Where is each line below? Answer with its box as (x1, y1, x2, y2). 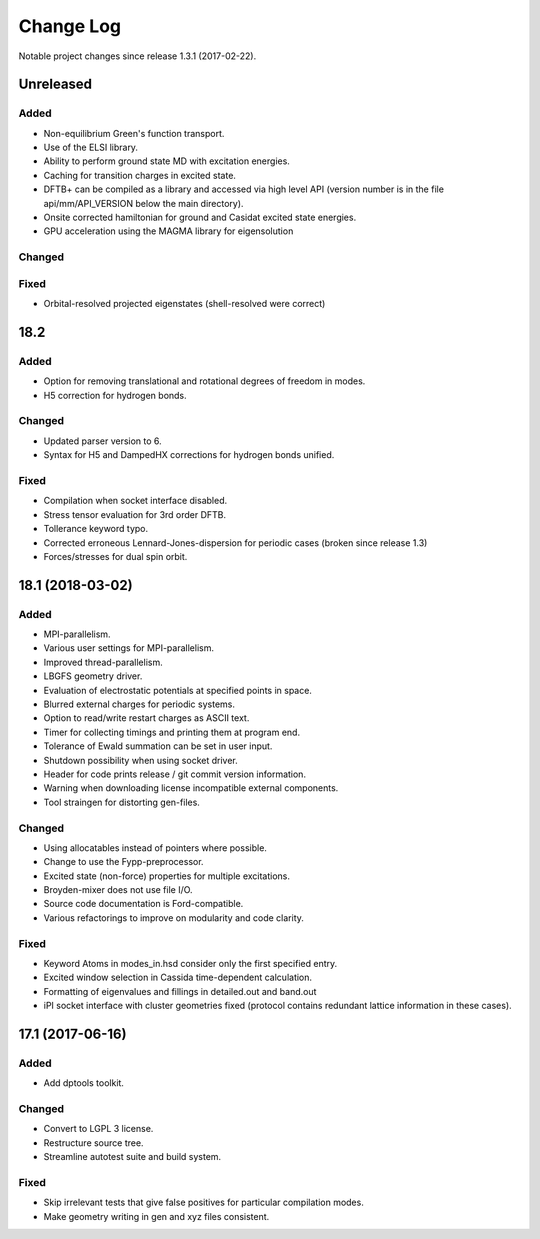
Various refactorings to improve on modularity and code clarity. (43, 911, 305, 924)
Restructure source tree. (43, 1136, 144, 1149)
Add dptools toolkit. (43, 1077, 125, 1089)
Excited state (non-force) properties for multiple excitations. (43, 870, 290, 882)
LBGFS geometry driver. (43, 670, 143, 682)
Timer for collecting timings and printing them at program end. (43, 726, 300, 738)
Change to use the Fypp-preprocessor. (43, 856, 204, 868)
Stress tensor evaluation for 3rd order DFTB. (43, 508, 227, 520)
